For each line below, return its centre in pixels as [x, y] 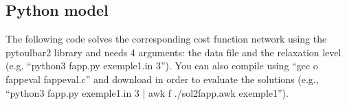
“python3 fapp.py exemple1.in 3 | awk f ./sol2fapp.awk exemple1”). [147, 92]
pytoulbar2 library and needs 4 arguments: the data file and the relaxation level [173, 52]
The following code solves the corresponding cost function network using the [166, 39]
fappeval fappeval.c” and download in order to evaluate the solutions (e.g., [162, 79]
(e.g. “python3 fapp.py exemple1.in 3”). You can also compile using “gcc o [162, 66]
